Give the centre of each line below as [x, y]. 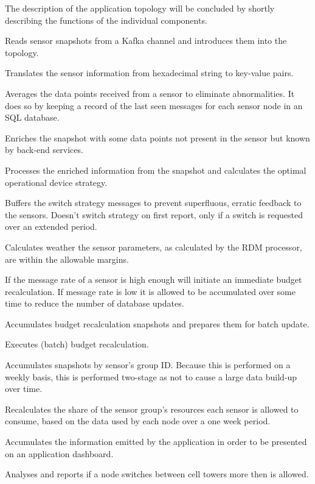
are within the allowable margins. [67, 259]
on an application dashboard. [59, 453]
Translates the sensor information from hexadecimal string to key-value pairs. [149, 73]
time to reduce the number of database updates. [95, 303]
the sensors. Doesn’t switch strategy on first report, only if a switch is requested [154, 214]
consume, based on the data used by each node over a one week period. [138, 421]
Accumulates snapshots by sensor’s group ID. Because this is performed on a [148, 365]
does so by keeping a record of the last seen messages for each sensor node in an [154, 105]
